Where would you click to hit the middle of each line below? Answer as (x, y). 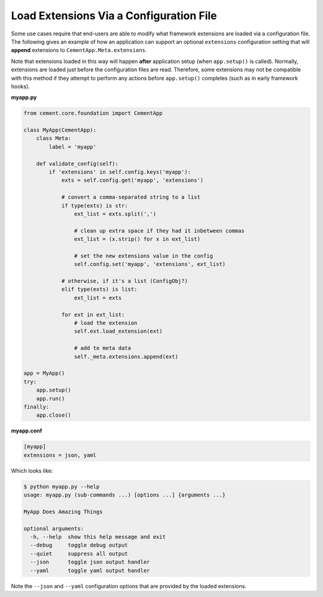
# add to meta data (103, 348)
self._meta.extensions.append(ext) (126, 356)
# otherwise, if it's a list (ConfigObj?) (124, 281)
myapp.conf (27, 431)
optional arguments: (54, 528)
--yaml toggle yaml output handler (90, 570)
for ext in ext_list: (93, 314)
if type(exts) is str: (95, 206)
